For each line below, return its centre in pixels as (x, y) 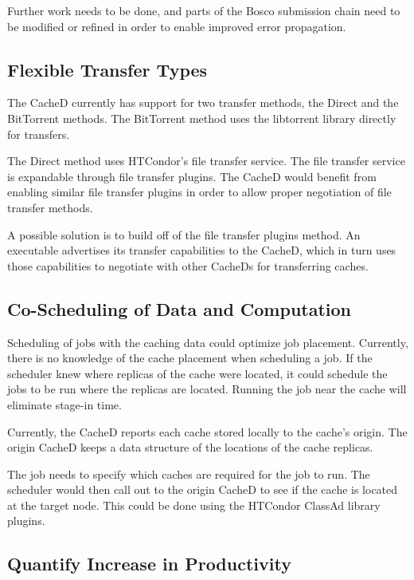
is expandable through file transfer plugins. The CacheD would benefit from (192, 176)
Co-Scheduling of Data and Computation (180, 308)
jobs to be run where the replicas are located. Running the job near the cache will (207, 389)
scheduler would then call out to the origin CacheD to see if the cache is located (203, 489)
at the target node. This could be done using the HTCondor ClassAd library (194, 505)
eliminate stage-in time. (64, 404)
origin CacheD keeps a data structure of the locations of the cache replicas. (190, 447)
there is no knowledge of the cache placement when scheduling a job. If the (190, 358)
